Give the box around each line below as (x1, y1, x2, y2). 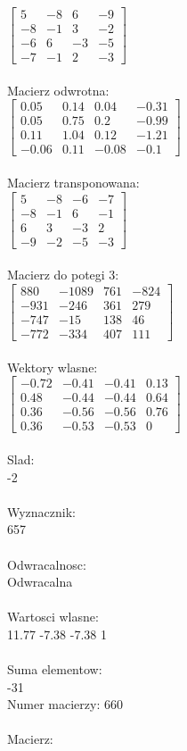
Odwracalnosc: (7, 555, 86, 573)
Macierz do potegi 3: (7, 265, 119, 284)
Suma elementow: (7, 660, 102, 679)
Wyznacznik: (7, 502, 77, 521)
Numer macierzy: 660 (7, 695, 123, 713)
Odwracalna (7, 572, 73, 591)
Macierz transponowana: (7, 173, 140, 192)
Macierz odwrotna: (7, 80, 110, 99)
